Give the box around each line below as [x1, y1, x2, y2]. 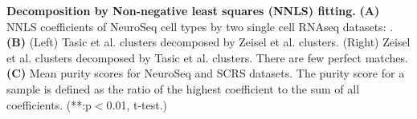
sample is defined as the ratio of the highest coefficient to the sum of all [6, 80, 360, 97]
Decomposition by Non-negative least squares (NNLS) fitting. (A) [6, 2, 380, 18]
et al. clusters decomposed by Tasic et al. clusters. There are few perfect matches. [6, 49, 408, 65]
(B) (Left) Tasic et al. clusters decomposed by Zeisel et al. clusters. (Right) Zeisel [6, 34, 411, 50]
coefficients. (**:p [6, 96, 92, 113]
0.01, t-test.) [106, 96, 168, 113]
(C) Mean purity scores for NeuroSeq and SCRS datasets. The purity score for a [6, 65, 405, 81]
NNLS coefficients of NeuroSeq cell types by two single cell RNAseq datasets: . [6, 18, 394, 34]
